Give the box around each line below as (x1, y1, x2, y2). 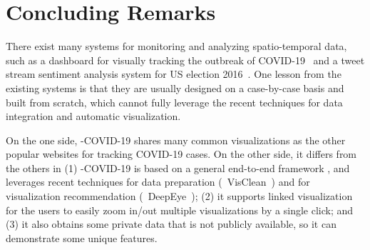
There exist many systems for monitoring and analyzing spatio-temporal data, (6, 39, 347, 54)
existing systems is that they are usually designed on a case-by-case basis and (6, 80, 344, 95)
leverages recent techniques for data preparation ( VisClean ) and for (6, 174, 310, 189)
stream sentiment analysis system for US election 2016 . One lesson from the (6, 66, 341, 81)
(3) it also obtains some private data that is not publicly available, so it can (6, 216, 336, 231)
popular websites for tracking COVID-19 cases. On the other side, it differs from (6, 146, 357, 161)
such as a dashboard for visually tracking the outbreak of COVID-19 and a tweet (6, 52, 365, 67)
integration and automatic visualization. (6, 109, 181, 124)
